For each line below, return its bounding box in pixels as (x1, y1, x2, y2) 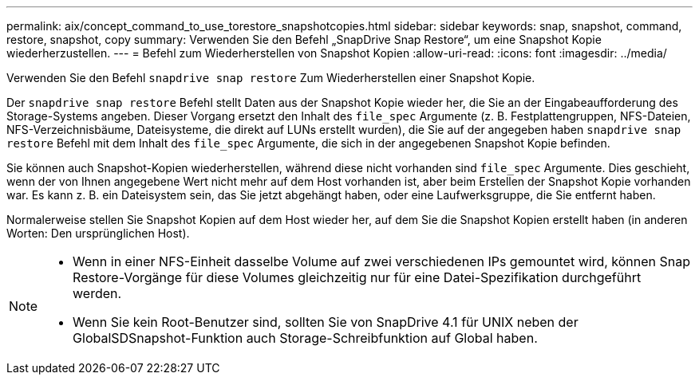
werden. (73, 285, 122, 301)
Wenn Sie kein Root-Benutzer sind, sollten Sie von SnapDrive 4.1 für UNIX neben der (73, 314, 579, 330)
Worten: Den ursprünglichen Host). (6, 226, 190, 240)
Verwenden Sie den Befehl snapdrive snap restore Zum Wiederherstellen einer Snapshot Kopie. (6, 71, 535, 84)
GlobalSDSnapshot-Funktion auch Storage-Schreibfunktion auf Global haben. (73, 330, 538, 346)
